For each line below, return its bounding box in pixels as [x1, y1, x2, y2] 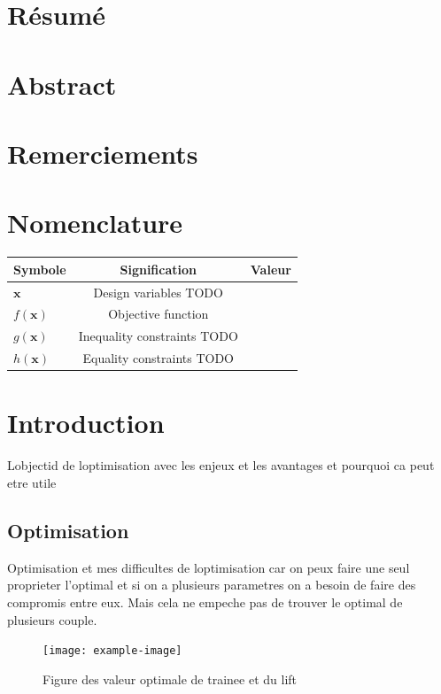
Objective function [108, 305, 209, 323]
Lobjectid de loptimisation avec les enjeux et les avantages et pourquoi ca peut [7, 456, 435, 474]
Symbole [13, 259, 66, 278]
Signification [120, 259, 197, 278]
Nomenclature [7, 204, 183, 241]
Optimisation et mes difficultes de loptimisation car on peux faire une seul [7, 558, 410, 576]
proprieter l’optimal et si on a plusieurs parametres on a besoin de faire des [7, 575, 416, 594]
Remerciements [7, 135, 198, 171]
